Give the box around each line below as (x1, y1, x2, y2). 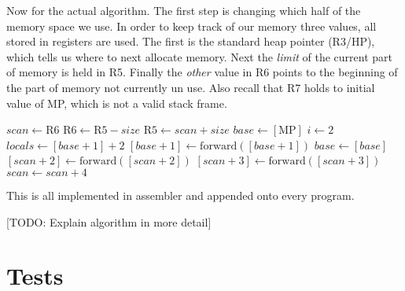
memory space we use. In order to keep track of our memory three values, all (6, 17, 377, 34)
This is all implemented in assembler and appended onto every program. (6, 186, 355, 203)
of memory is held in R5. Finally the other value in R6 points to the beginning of (6, 64, 398, 80)
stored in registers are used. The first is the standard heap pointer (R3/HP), (6, 33, 375, 50)
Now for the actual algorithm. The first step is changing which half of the (6, 2, 361, 18)
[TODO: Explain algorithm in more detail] (6, 213, 212, 230)
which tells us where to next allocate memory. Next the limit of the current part (6, 48, 392, 64)
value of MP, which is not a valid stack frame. (6, 94, 227, 111)
